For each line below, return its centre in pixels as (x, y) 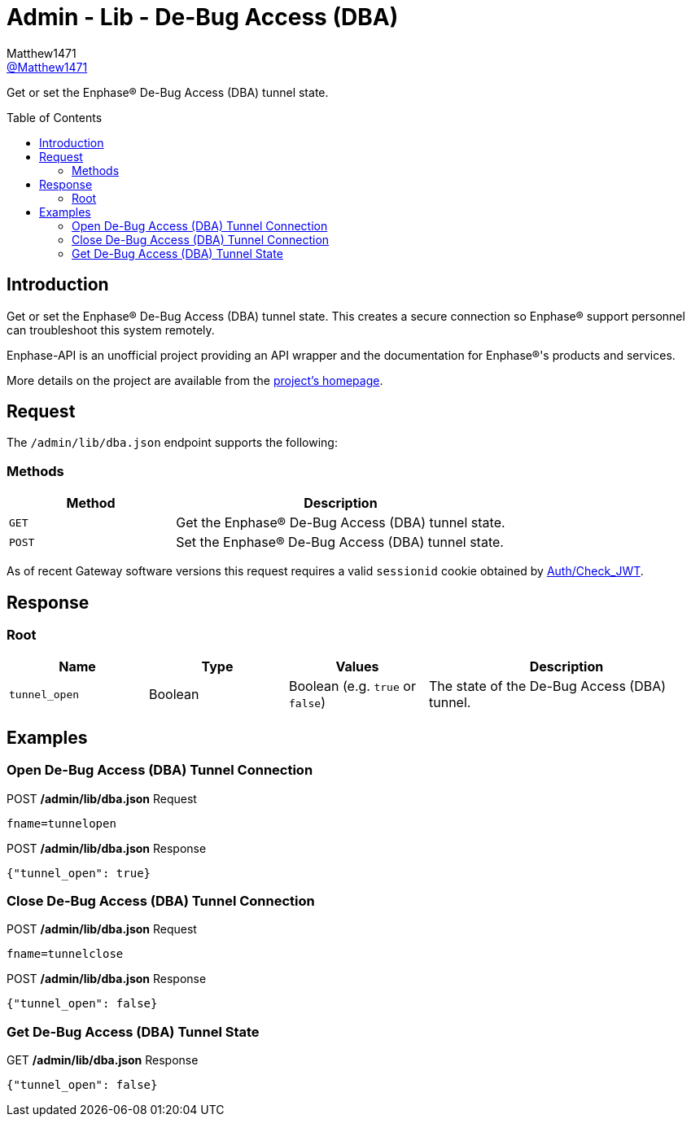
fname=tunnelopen (61, 823)
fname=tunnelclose (65, 954)
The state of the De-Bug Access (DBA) (548, 686)
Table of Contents (55, 117)
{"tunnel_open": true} (79, 873)
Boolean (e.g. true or (352, 686)
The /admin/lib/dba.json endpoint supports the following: (172, 443)
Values (357, 667)
